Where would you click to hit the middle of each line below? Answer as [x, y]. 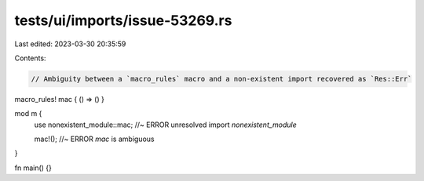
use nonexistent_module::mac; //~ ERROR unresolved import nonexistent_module [166, 125]
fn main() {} [33, 168]
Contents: [30, 58]
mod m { [28, 114]
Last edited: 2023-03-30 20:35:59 [70, 44]
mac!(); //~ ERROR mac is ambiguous [94, 139]
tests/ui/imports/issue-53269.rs [123, 20]
